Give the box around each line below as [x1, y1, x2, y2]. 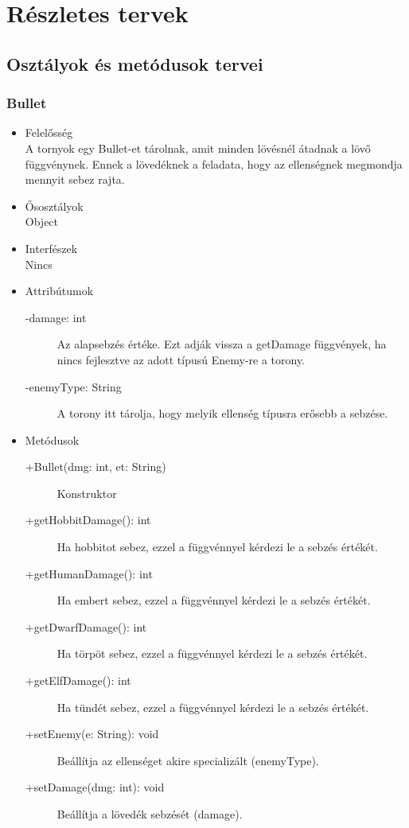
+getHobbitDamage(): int [25, 511, 151, 528]
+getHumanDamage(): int [25, 565, 153, 581]
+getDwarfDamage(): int [25, 618, 147, 635]
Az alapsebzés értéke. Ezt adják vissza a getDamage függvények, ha [56, 336, 387, 352]
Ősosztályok [25, 197, 84, 214]
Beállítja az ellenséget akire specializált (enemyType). [56, 752, 319, 768]
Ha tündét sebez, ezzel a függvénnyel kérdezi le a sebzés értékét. [56, 698, 369, 715]
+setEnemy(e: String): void [25, 725, 159, 742]
